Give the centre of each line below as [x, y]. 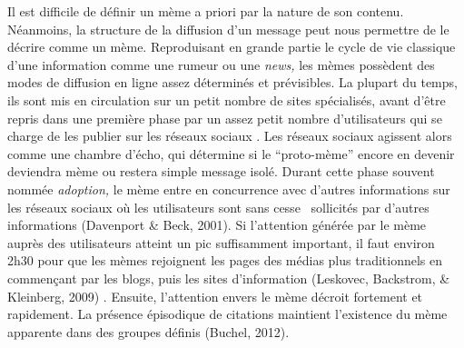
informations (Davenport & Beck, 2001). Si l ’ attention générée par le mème [217, 225]
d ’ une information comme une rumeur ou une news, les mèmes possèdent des [221, 64]
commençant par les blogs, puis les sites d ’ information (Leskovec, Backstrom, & [229, 278]
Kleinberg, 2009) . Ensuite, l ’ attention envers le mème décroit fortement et [215, 296]
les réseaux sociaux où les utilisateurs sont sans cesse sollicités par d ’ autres [218, 207]
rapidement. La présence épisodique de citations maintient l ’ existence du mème [227, 314]
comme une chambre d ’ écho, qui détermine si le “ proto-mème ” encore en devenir [231, 153]
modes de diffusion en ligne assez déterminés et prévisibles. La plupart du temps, [232, 82]
